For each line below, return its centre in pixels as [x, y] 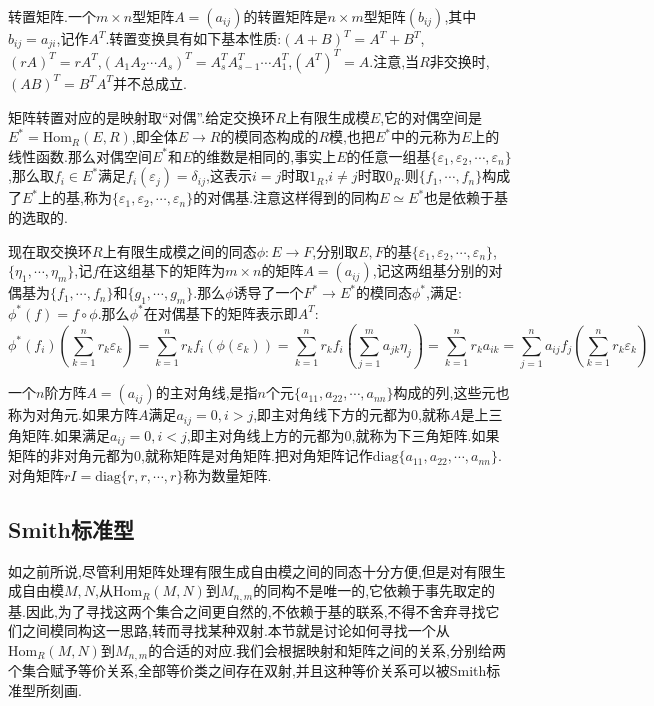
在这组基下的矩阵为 [162, 270]
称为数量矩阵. [227, 474]
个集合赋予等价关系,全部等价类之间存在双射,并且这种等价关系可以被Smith [247, 670]
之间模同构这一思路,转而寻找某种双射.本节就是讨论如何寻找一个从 [235, 630]
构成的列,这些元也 [451, 392]
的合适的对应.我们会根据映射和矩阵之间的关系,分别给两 [327, 649]
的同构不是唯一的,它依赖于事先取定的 [374, 590]
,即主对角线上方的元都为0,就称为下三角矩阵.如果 [343, 434]
